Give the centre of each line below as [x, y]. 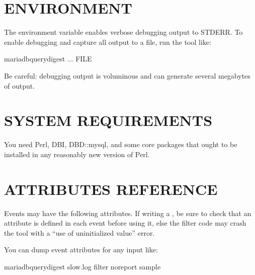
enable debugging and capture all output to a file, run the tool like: [108, 42]
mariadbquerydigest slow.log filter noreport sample [82, 266]
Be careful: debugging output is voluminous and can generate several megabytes [127, 75]
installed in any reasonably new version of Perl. [77, 154]
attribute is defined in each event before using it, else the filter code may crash [125, 223]
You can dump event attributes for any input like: [81, 250]
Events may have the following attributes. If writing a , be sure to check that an [128, 213]
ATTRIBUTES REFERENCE [111, 189]
